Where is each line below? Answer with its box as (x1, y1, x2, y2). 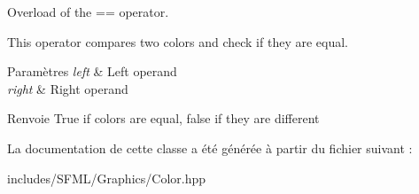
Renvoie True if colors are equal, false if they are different (7, 109, 320, 128)
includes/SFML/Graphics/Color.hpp (7, 168, 206, 187)
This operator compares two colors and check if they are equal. (7, 32, 348, 50)
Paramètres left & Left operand (7, 62, 177, 81)
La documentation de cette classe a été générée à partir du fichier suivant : (7, 138, 413, 157)
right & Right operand (7, 79, 128, 97)
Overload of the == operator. (7, 3, 169, 20)
